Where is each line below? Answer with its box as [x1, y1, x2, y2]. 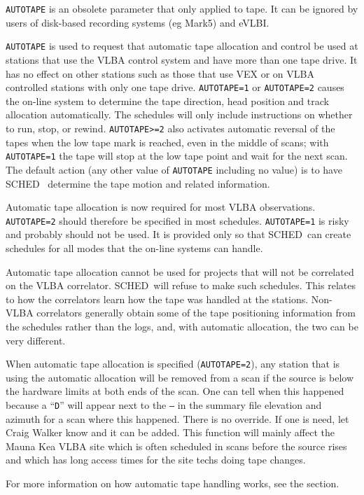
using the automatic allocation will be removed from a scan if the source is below [6, 370, 353, 384]
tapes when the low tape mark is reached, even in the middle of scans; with [6, 134, 329, 149]
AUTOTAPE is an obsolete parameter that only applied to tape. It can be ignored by [6, 1, 358, 15]
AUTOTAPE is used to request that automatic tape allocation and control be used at [6, 39, 358, 53]
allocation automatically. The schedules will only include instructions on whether [6, 107, 353, 122]
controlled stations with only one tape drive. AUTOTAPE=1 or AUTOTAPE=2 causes [6, 80, 344, 95]
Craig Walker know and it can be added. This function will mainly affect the [6, 425, 335, 440]
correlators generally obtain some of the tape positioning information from [36, 305, 356, 320]
